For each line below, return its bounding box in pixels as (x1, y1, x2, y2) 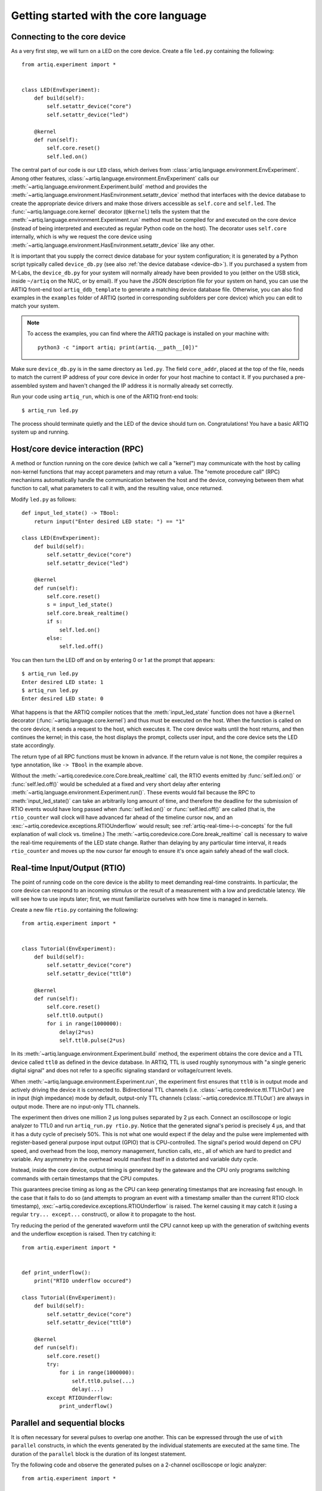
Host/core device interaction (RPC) (11, 444, 144, 454)
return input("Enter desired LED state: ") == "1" (33, 518, 185, 525)
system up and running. (11, 428, 70, 435)
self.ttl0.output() (47, 1011, 104, 1019)
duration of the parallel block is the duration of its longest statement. (11, 1450, 187, 1458)
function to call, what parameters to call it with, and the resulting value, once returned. (11, 485, 223, 492)
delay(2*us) (59, 1029, 94, 1035)
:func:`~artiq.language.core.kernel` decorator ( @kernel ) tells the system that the (11, 208, 210, 215)
